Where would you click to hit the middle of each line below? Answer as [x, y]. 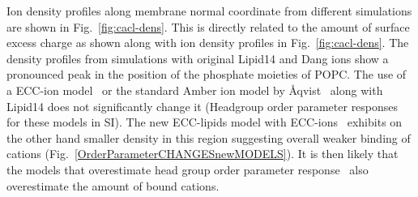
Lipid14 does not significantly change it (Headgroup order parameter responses [203, 106]
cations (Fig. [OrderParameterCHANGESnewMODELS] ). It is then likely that [203, 154]
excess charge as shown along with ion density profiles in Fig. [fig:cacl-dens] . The [208, 43]
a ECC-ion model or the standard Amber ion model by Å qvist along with [195, 90]
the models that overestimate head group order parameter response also [188, 169]
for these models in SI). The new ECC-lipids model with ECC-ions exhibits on [205, 122]
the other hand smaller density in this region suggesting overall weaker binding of [209, 137]
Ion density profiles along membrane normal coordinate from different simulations [209, 11]
